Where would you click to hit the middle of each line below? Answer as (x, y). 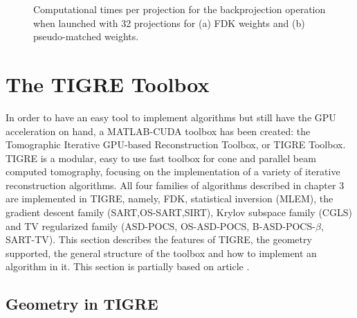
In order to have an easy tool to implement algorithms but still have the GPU (171, 117)
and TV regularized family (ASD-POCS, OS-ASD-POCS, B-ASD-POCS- (161, 226)
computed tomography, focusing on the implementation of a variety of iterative (173, 171)
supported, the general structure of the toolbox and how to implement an (161, 253)
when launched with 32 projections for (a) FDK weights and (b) (169, 23)
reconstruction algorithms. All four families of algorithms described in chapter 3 (175, 185)
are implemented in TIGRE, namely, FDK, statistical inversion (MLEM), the (170, 198)
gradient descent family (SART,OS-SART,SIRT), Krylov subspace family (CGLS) (179, 212)
